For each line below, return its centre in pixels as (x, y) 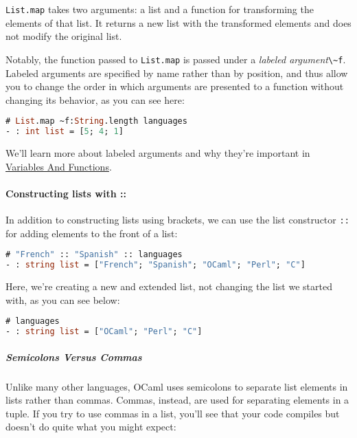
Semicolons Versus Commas (74, 357)
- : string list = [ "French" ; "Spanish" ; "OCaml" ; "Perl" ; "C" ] (156, 265)
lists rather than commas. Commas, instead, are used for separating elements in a (177, 400)
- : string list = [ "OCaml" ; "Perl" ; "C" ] (104, 332)
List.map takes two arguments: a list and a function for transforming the (160, 9)
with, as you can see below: (63, 299)
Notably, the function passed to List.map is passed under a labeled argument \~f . (176, 59)
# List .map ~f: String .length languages (96, 121)
